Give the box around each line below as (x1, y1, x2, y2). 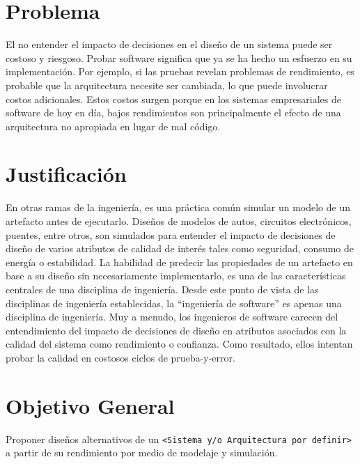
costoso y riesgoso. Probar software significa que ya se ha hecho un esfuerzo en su (6, 50, 352, 65)
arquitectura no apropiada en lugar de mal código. (6, 118, 221, 133)
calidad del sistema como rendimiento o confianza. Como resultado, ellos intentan (6, 337, 353, 351)
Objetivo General (6, 391, 175, 419)
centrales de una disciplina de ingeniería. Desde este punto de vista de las (6, 281, 319, 296)
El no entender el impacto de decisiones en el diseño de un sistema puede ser (6, 37, 333, 52)
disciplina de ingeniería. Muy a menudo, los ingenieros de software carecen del (6, 309, 338, 324)
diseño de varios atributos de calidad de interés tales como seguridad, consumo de (6, 241, 354, 256)
